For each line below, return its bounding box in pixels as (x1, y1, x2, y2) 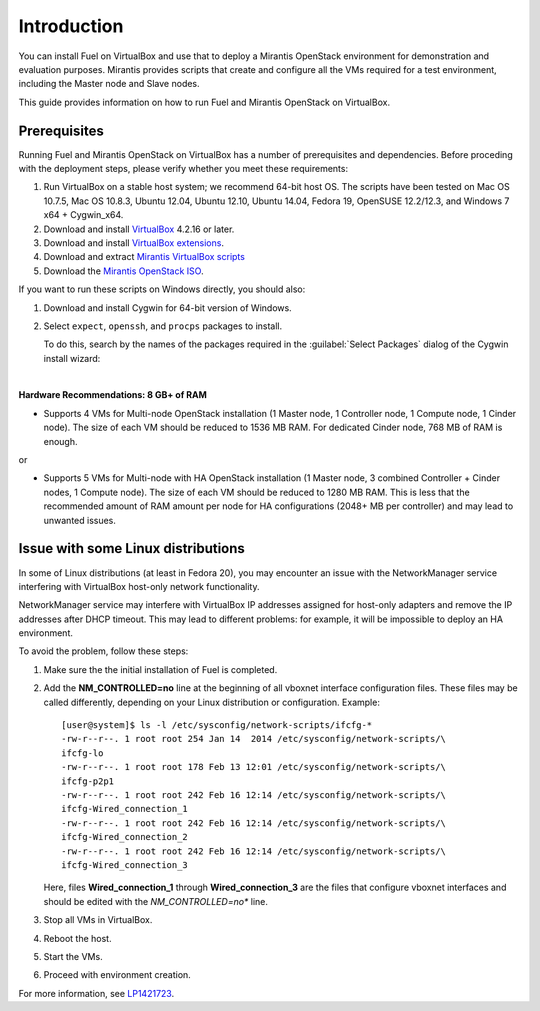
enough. (43, 435, 79, 447)
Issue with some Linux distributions (18, 540, 245, 557)
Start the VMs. (43, 950, 104, 962)
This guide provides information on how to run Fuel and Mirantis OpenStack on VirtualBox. (18, 96, 390, 108)
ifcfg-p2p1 (61, 775, 115, 787)
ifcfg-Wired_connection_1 (61, 803, 189, 815)
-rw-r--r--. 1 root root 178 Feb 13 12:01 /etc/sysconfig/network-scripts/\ (61, 761, 447, 773)
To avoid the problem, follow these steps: (18, 645, 189, 657)
